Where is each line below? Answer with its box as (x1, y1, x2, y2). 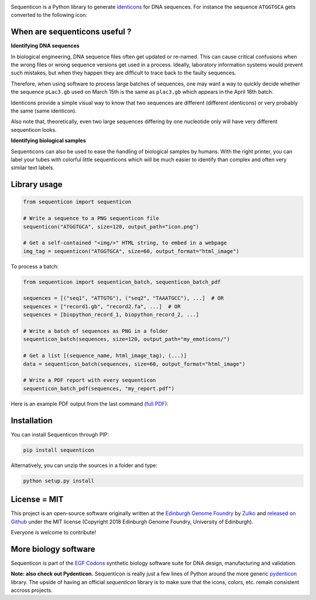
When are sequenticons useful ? (11, 27, 132, 37)
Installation (11, 415, 53, 425)
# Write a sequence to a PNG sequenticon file (23, 215, 159, 222)
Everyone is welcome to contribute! (11, 529, 97, 536)
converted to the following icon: (11, 12, 88, 19)
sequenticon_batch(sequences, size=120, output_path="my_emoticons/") (23, 336, 231, 343)
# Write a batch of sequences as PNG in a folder (23, 328, 169, 335)
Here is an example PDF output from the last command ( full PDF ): (11, 400, 169, 407)
